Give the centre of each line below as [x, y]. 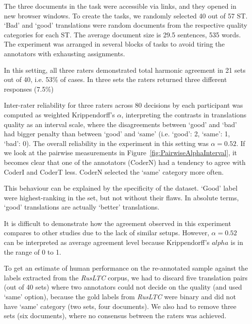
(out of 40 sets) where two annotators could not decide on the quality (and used [123, 287]
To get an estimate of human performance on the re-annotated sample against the [126, 268]
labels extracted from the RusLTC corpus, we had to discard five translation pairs [126, 277]
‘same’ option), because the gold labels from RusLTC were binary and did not [120, 297]
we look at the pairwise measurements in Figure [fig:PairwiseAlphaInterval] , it [121, 153]
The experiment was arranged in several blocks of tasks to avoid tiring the [114, 44]
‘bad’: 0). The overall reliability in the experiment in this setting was [106, 143]
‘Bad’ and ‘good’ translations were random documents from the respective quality [126, 25]
